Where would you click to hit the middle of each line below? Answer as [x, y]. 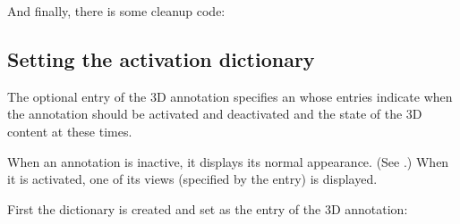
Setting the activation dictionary [161, 58]
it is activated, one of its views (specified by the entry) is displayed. [192, 179]
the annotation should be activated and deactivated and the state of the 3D [215, 114]
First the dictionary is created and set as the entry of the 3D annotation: [208, 208]
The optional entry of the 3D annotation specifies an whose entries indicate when [230, 96]
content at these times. [70, 131]
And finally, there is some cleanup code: [116, 11]
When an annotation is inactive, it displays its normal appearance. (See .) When [228, 161]
